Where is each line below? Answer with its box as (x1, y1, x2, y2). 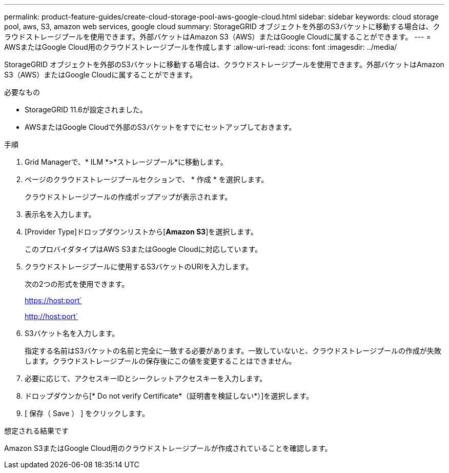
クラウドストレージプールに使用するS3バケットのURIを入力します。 (25, 262, 253, 271)
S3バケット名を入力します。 (25, 329, 119, 338)
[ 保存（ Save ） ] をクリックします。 (25, 409, 149, 418)
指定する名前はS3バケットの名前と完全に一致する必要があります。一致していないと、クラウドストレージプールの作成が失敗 (25, 346, 441, 355)
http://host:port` (25, 312, 78, 321)
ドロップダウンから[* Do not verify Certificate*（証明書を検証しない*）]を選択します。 (25, 391, 313, 400)
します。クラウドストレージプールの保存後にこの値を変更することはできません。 (25, 357, 296, 365)
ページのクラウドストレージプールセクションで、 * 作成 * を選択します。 (25, 175, 269, 184)
